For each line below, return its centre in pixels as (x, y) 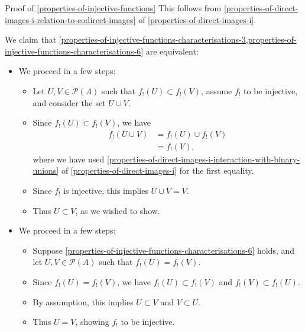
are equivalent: (172, 51)
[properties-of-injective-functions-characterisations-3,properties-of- (178, 39)
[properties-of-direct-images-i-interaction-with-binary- (203, 159)
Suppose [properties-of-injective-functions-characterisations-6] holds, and (164, 250)
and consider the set (69, 102)
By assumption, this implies (83, 301)
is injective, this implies (106, 190)
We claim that (31, 39)
